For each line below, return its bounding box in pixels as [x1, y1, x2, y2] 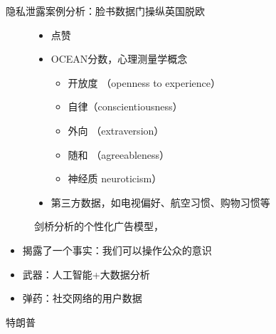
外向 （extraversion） [68, 122, 164, 137]
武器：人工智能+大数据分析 [22, 266, 150, 281]
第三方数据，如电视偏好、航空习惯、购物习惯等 [51, 194, 270, 209]
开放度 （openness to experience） [68, 75, 221, 90]
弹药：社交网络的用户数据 [22, 291, 142, 306]
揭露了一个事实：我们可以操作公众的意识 [22, 242, 212, 257]
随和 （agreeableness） [68, 147, 170, 162]
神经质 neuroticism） [68, 171, 162, 186]
